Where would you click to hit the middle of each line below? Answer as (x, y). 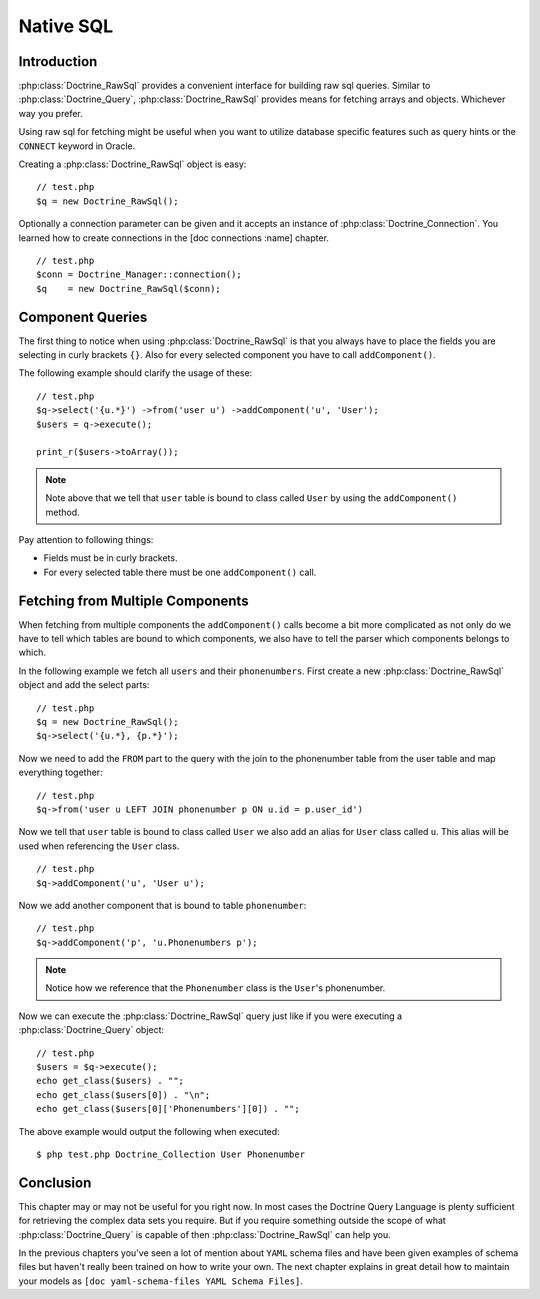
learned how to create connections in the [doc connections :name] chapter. (174, 237)
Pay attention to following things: (86, 539)
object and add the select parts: (84, 685)
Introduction (58, 61)
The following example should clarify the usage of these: (135, 373)
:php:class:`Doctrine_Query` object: (91, 1030)
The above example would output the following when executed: (149, 1131)
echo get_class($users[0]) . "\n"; (123, 1094)
